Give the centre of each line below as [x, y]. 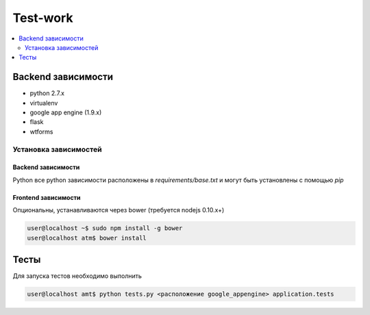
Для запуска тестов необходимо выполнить [77, 276]
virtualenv [44, 103]
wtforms [42, 131]
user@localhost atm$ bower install [87, 238]
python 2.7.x [47, 93]
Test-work [43, 18]
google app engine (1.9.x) [66, 112]
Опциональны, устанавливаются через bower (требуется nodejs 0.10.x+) [119, 210]
